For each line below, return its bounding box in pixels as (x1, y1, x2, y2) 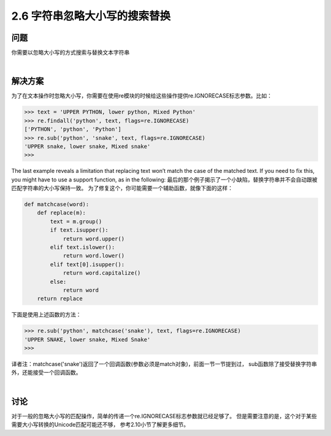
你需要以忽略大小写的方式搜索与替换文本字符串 (11, 49, 130, 56)
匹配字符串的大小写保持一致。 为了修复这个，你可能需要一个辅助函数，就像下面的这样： (11, 185, 233, 192)
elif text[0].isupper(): (50, 261, 125, 268)
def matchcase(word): (24, 201, 89, 208)
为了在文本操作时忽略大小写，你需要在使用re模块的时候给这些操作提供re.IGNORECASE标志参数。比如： (11, 92, 273, 99)
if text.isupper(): (50, 227, 108, 234)
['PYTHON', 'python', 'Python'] (24, 126, 122, 133)
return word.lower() (63, 252, 125, 259)
